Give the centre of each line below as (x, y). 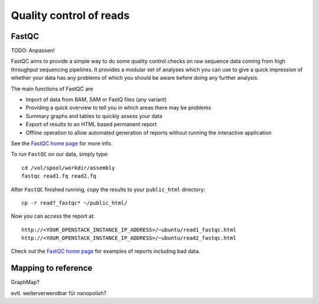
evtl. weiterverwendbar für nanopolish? (58, 293)
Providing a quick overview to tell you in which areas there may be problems (118, 108)
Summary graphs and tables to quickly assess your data (94, 116)
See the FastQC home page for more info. (62, 143)
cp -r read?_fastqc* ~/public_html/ (74, 203)
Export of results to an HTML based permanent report (91, 125)
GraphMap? (25, 282)
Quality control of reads (70, 15)
